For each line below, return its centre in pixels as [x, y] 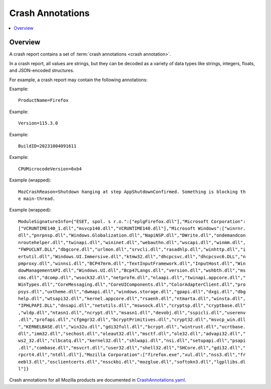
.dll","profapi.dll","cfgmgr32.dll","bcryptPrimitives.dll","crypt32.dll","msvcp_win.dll [132, 320]
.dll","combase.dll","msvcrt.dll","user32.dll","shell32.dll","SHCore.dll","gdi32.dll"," [132, 348]
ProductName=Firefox [43, 101]
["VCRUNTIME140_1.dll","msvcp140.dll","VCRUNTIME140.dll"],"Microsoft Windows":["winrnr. [132, 229]
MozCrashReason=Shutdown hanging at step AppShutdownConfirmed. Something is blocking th [132, 191]
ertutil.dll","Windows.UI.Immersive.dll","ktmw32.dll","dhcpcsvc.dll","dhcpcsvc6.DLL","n [132, 256]
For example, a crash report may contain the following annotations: [79, 80]
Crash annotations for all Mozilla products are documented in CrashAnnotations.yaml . [98, 380]
